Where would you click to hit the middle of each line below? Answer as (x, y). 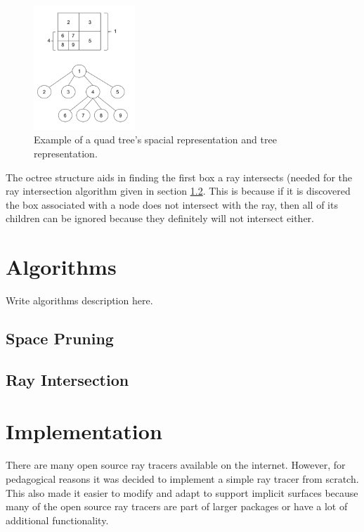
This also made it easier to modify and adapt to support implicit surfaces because (182, 492)
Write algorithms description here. (79, 300)
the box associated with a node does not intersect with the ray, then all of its (172, 204)
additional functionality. (57, 520)
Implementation (84, 431)
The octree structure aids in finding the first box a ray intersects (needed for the (179, 177)
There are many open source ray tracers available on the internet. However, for (176, 465)
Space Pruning (60, 338)
